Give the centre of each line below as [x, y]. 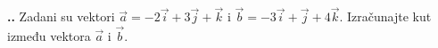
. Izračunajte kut [385, 16]
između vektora [49, 36]
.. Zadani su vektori [61, 16]
